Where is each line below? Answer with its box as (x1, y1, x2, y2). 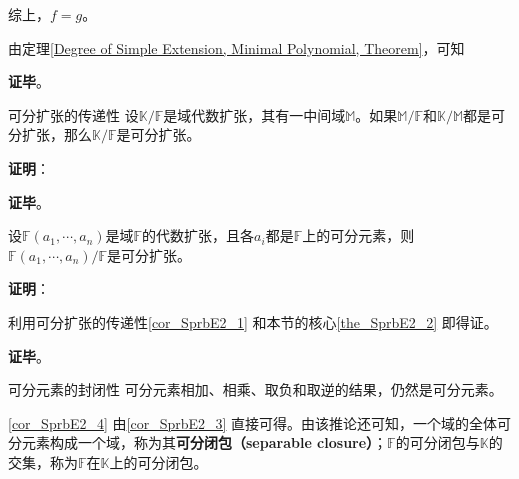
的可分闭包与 (395, 432, 480, 453)
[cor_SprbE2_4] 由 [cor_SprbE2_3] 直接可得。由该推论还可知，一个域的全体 (8, 412, 498, 433)
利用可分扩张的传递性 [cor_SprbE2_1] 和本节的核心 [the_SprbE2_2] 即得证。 (8, 311, 498, 332)
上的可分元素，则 (302, 225, 415, 246)
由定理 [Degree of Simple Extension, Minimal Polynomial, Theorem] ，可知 (8, 37, 465, 58)
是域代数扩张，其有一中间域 (163, 104, 346, 125)
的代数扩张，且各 (142, 225, 255, 246)
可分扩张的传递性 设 (8, 104, 139, 125)
